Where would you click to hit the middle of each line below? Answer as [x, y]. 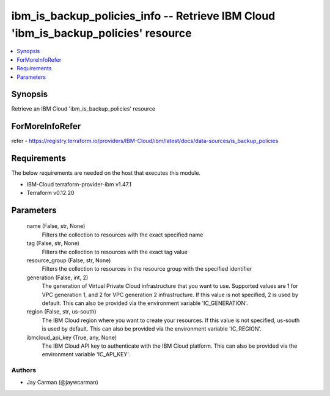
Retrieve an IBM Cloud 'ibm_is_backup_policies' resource [83, 109]
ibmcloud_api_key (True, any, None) [72, 337]
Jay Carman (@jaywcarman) [63, 383]
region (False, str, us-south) [62, 312]
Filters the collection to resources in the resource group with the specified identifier [147, 269]
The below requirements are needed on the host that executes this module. [106, 173]
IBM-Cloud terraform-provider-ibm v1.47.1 [79, 184]
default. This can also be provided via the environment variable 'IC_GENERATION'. [145, 303]
